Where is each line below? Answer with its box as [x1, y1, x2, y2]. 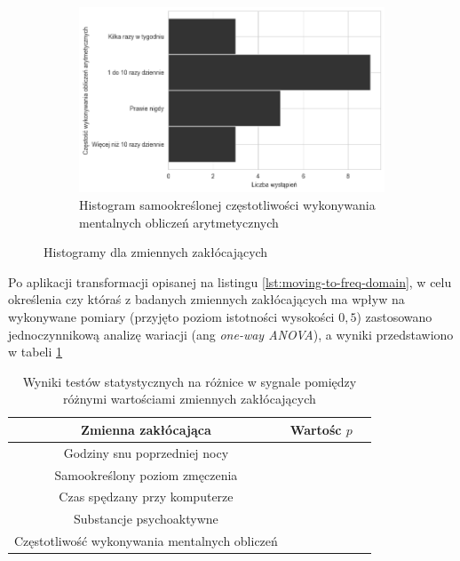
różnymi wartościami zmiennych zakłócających [63, 389, 316, 408]
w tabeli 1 [8, 342, 63, 361]
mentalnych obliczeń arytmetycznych [79, 212, 279, 231]
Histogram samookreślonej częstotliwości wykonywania [79, 196, 376, 214]
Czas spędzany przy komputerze [59, 487, 234, 506]
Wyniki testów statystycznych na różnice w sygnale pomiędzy [22, 372, 357, 390]
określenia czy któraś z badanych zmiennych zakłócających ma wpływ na [8, 290, 405, 309]
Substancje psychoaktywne [74, 509, 218, 528]
